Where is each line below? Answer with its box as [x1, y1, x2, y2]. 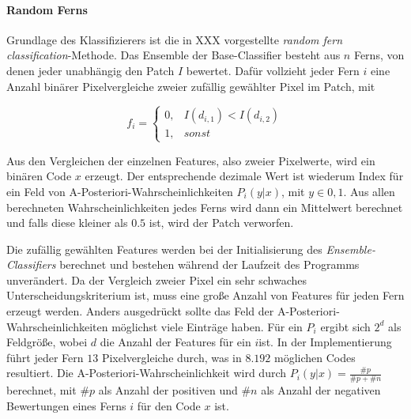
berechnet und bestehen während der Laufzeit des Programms [59, 256, 360, 273]
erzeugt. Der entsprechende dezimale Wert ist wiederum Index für [85, 168, 404, 184]
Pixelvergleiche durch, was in [101, 349, 242, 365]
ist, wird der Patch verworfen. [149, 214, 294, 231]
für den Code [137, 397, 201, 413]
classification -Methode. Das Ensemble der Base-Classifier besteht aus [6, 47, 341, 63]
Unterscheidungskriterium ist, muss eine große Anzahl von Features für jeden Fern [6, 287, 405, 304]
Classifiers [6, 256, 56, 273]
